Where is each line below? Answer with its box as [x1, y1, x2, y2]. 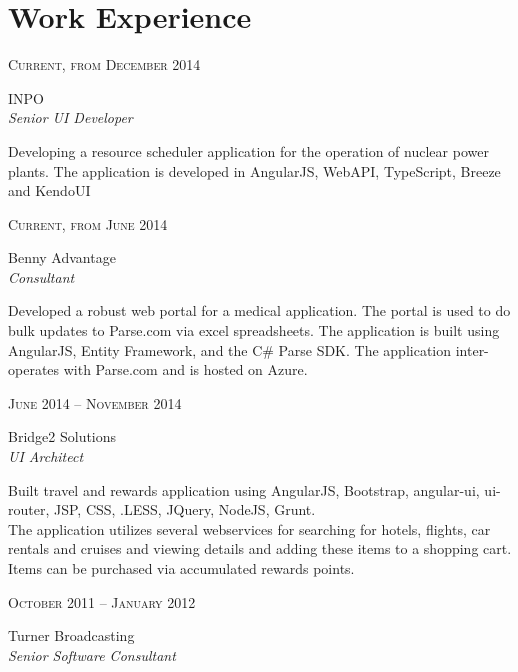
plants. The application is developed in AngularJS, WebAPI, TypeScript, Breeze [8, 160, 501, 181]
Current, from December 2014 [8, 54, 201, 75]
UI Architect [8, 446, 84, 467]
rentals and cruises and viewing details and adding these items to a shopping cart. [8, 538, 512, 559]
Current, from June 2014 [8, 213, 168, 234]
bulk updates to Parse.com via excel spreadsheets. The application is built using [8, 320, 500, 341]
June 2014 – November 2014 [8, 392, 182, 413]
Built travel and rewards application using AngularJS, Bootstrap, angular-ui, [8, 479, 480, 500]
